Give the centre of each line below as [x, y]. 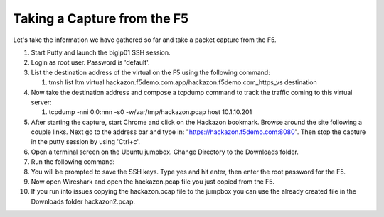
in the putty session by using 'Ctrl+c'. [85, 142]
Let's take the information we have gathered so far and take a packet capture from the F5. [145, 40]
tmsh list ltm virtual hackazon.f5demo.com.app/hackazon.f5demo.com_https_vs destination [183, 82]
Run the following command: [73, 162]
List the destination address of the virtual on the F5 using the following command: [150, 72]
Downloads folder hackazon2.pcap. [83, 201]
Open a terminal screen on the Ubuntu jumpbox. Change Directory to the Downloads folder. [165, 152]
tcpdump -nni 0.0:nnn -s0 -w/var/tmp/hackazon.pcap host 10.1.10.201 [150, 112]
